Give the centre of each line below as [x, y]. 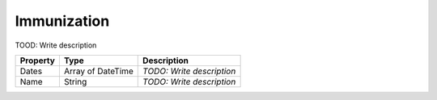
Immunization [62, 21]
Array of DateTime [98, 71]
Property [38, 60]
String [75, 81]
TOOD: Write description [56, 45]
